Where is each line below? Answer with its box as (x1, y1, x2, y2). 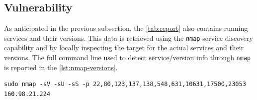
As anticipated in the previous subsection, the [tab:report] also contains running (4, 23, 248, 33)
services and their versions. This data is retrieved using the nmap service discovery (4, 32, 253, 43)
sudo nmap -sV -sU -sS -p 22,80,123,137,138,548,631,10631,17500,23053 (4, 81, 246, 88)
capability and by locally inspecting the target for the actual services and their (4, 42, 244, 53)
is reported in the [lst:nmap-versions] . (4, 62, 118, 72)
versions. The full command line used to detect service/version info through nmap (4, 52, 251, 63)
